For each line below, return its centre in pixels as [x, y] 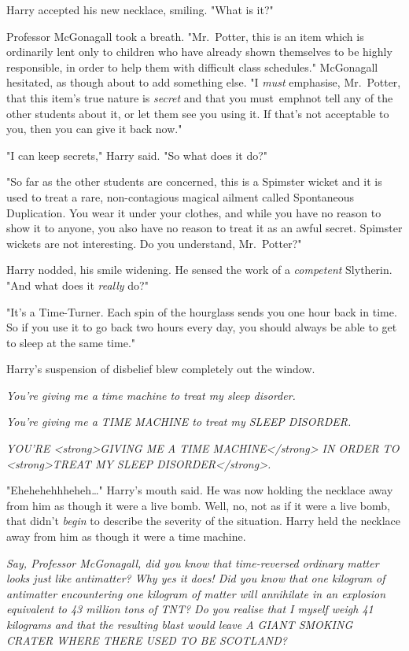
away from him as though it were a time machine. [126, 536]
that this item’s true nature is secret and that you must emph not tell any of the [200, 97]
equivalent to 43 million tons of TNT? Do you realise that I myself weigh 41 [190, 609]
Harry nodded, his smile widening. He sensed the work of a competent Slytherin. [199, 270]
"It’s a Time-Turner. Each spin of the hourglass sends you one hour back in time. [202, 311]
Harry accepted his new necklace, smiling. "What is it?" [140, 9]
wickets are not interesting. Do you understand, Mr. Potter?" [154, 243]
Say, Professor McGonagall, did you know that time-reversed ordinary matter [193, 562]
